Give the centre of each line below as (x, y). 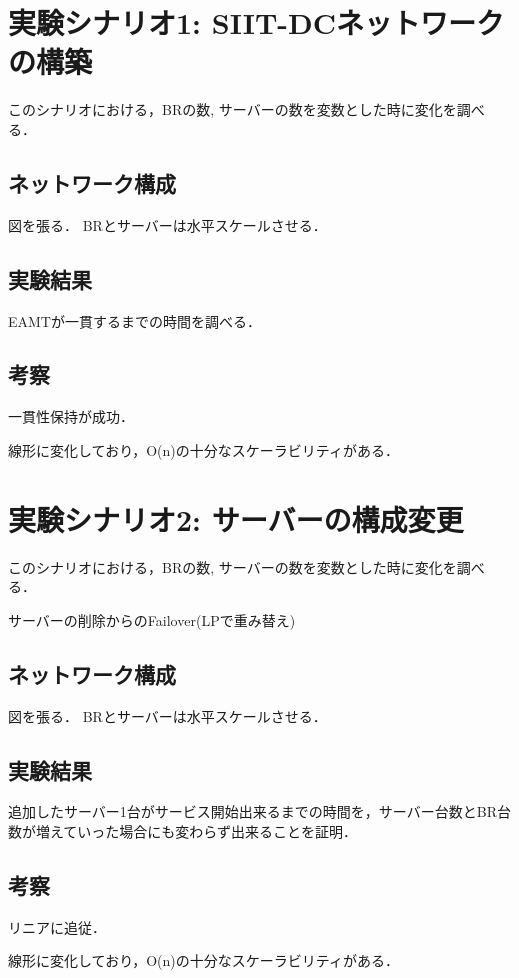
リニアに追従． (57, 926)
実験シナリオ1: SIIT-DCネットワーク (256, 22)
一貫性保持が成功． (71, 416)
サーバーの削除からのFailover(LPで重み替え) (152, 619)
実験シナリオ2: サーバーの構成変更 (236, 518)
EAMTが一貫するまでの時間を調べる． (134, 320)
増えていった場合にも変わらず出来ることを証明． (196, 830)
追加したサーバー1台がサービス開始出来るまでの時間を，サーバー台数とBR (252, 811)
